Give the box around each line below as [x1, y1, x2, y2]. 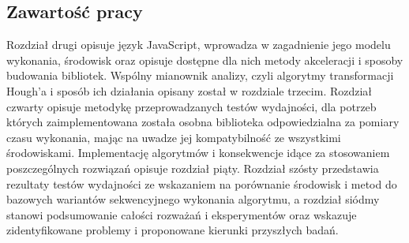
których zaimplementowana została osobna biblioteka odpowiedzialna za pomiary [6, 114, 400, 130]
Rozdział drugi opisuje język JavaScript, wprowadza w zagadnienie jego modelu [6, 36, 391, 53]
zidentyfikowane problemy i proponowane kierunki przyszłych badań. [6, 222, 339, 238]
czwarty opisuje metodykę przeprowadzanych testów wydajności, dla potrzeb [6, 98, 377, 114]
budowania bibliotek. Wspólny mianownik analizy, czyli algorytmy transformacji [6, 67, 394, 84]
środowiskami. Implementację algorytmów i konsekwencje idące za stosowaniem [6, 144, 390, 161]
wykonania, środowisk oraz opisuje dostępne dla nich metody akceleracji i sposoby [6, 51, 403, 68]
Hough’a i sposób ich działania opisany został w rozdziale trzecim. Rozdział [6, 82, 373, 99]
